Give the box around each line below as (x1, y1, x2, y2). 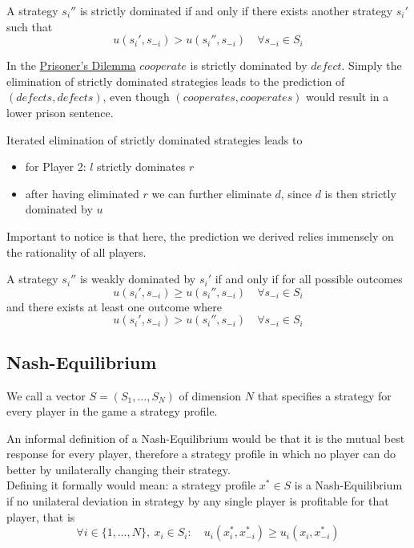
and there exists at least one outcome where (6, 298, 222, 315)
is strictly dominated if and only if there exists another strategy (79, 2, 393, 18)
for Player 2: (25, 158, 86, 175)
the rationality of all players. (6, 243, 147, 260)
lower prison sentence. (6, 104, 114, 120)
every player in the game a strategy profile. (6, 403, 218, 420)
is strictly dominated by (190, 57, 307, 74)
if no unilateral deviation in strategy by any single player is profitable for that (6, 493, 389, 509)
